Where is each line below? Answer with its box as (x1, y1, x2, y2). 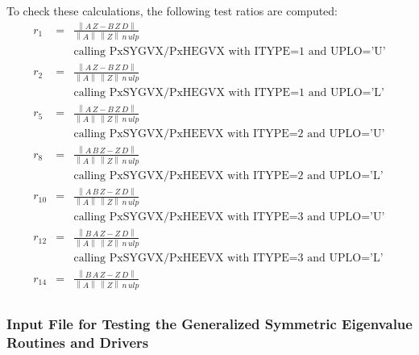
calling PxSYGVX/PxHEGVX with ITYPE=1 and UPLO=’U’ (73, 45, 386, 57)
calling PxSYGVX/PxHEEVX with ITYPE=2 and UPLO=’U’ (73, 128, 385, 140)
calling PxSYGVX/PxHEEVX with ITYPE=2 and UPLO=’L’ (73, 169, 384, 182)
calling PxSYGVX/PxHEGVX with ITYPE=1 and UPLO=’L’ (73, 87, 385, 99)
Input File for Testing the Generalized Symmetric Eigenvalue (6, 314, 413, 334)
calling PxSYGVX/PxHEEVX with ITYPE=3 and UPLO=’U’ (73, 211, 385, 223)
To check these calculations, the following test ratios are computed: (6, 2, 338, 19)
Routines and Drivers (6, 332, 149, 353)
